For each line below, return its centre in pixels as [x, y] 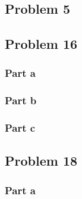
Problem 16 [41, 44]
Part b [21, 100]
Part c [20, 128]
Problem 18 [41, 161]
